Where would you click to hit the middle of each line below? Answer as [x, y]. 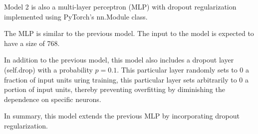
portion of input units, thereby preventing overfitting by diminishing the [115, 89]
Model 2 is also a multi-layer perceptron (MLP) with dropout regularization [120, 6]
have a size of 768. [32, 43]
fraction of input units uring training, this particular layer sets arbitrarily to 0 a [126, 79]
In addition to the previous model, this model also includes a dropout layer [119, 60]
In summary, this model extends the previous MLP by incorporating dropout [122, 116]
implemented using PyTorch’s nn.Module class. [76, 16]
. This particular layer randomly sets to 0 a [183, 69]
